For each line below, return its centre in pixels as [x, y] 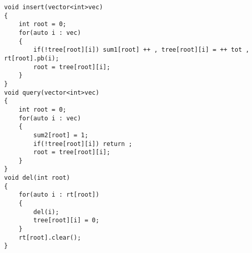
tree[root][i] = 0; [66, 220]
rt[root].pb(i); [32, 58]
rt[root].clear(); [50, 237]
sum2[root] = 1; [61, 135]
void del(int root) [37, 178]
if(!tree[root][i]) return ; [83, 144]
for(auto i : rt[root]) [59, 195]
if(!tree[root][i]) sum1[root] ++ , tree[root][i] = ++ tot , [141, 50]
